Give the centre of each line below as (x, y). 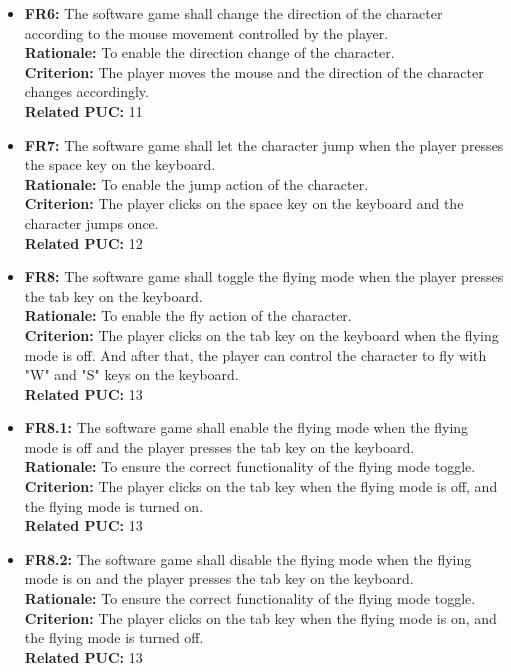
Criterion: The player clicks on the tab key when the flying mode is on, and (260, 617)
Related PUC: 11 (83, 110)
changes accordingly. (86, 91)
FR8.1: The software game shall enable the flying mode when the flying (246, 427)
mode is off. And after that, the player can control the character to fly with (255, 354)
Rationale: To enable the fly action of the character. (188, 315)
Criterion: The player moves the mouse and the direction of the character (254, 71)
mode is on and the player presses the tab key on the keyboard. (219, 578)
